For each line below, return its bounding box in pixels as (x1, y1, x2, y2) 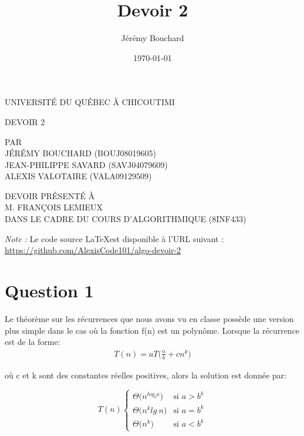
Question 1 (5, 279, 94, 303)
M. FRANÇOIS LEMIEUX (5, 201, 103, 213)
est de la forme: (5, 336, 60, 348)
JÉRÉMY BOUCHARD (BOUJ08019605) (5, 147, 157, 159)
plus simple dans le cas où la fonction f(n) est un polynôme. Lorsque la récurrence (5, 324, 300, 336)
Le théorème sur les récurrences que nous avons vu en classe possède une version (5, 312, 294, 324)
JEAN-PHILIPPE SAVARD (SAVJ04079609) (5, 158, 168, 170)
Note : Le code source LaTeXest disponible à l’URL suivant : (5, 232, 224, 244)
